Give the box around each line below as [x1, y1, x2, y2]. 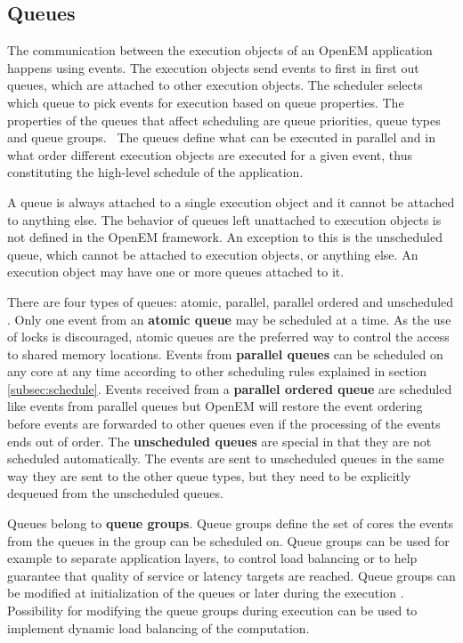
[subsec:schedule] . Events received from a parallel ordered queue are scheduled [7, 379, 452, 398]
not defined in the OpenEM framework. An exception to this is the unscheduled [7, 228, 443, 246]
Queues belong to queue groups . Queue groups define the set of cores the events [7, 514, 454, 533]
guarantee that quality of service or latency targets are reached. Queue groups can [7, 566, 456, 584]
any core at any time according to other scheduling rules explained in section [7, 362, 426, 381]
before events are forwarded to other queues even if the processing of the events [7, 414, 441, 433]
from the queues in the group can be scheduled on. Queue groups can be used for [7, 531, 450, 550]
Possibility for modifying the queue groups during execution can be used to [7, 601, 418, 620]
